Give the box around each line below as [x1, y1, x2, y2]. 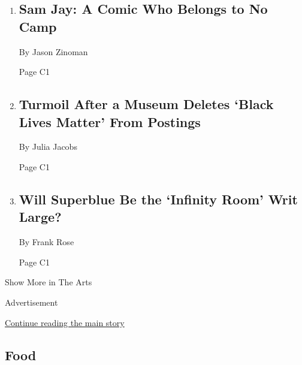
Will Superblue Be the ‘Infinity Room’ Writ [19, 189, 298, 208]
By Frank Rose [19, 236, 74, 248]
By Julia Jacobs [19, 140, 77, 153]
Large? [19, 207, 62, 226]
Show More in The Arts [5, 276, 92, 288]
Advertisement [5, 295, 58, 308]
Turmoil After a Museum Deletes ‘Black [19, 95, 274, 113]
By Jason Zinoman [19, 45, 88, 58]
